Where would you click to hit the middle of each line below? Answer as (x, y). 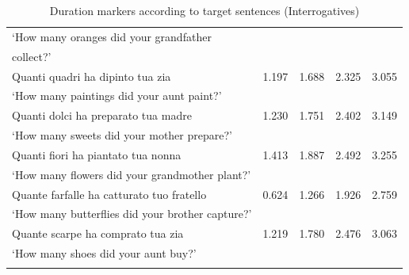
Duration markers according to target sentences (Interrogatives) (204, 10)
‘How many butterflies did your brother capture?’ (132, 214)
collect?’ (32, 56)
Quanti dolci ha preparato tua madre (102, 115)
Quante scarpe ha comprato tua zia (98, 233)
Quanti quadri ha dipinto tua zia (92, 76)
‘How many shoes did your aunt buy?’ (104, 253)
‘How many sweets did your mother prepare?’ (122, 135)
